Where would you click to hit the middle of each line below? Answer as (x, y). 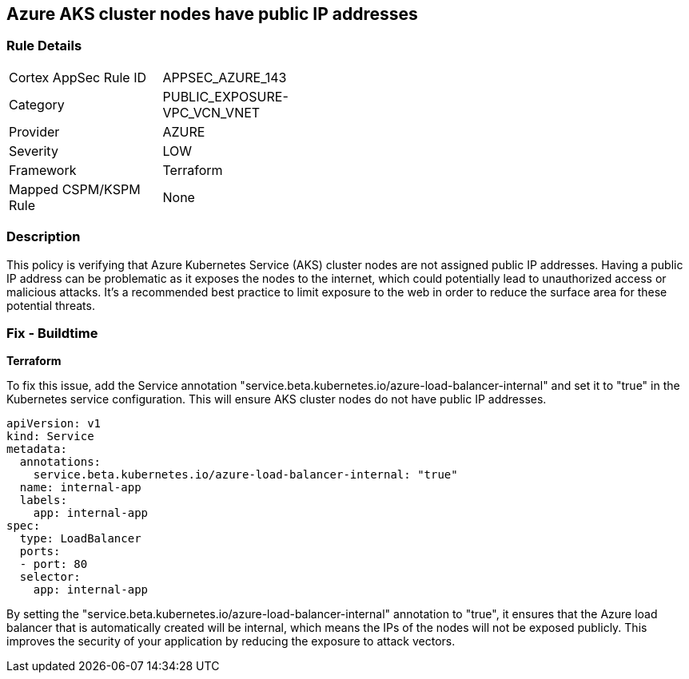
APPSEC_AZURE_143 (225, 77)
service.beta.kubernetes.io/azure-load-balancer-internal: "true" (245, 475)
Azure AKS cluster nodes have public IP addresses (212, 14)
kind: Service (50, 437)
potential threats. (51, 305)
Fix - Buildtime (52, 333)
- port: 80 (54, 564)
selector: (50, 577)
